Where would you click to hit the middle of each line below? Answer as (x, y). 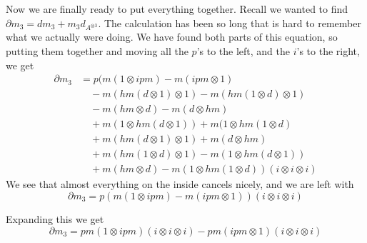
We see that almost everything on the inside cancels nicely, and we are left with (180, 184)
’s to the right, (328, 50)
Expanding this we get (55, 218)
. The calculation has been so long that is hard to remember (230, 23)
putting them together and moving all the (97, 50)
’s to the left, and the (243, 50)
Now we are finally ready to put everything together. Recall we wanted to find (177, 9)
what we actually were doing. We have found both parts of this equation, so (172, 37)
